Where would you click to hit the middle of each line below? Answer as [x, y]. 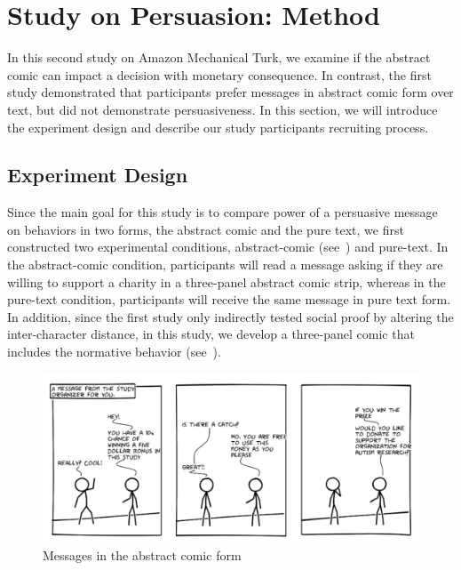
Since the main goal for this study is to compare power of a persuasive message [223, 212]
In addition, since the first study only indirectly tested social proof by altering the [230, 316]
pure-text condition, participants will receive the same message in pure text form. [229, 299]
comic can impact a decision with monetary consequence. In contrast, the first [219, 74]
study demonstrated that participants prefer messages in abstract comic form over [230, 92]
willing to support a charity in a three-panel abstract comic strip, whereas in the [227, 281]
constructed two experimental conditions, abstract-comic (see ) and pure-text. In [228, 247]
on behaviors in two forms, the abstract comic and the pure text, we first [206, 229]
